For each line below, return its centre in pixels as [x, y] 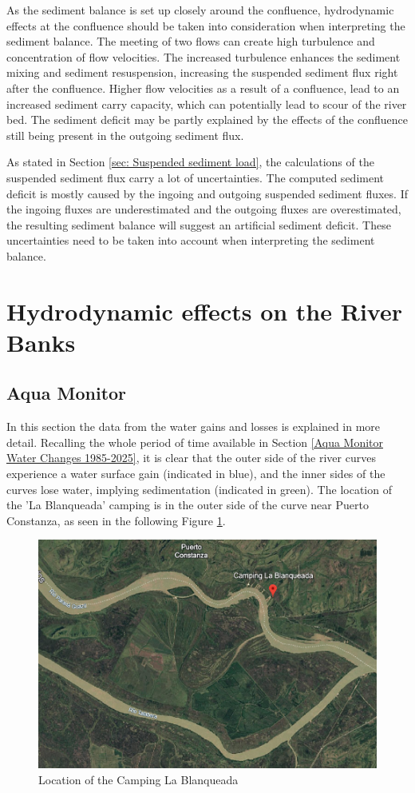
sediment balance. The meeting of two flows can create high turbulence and [191, 41]
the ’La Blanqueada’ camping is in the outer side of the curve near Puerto [188, 505]
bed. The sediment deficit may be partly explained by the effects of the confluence [207, 120]
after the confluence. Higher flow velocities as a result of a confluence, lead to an [203, 88]
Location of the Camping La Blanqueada [138, 779]
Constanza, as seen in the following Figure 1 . [116, 520]
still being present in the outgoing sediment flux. [125, 135]
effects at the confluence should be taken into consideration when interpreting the [206, 25]
